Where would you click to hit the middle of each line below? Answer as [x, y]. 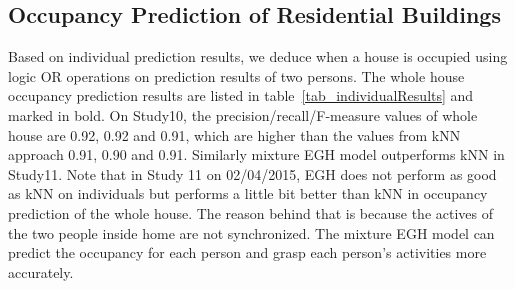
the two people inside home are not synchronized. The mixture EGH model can [251, 232]
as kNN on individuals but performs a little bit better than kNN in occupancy [248, 193]
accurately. [41, 271]
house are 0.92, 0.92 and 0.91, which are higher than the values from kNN [234, 134]
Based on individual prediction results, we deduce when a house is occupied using [258, 56]
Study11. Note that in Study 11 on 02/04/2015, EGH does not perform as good [252, 173]
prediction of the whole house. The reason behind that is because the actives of [251, 212]
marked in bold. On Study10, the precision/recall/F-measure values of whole [243, 114]
